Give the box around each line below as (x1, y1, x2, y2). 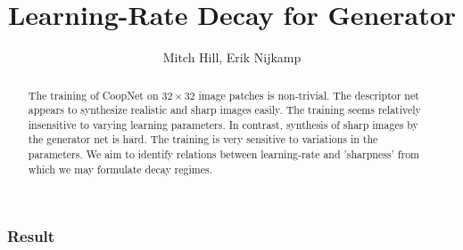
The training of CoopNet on (28, 87, 159, 102)
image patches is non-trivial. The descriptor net (198, 87, 419, 102)
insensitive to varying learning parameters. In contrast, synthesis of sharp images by (28, 117, 418, 132)
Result (7, 225, 55, 247)
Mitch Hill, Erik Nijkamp (162, 48, 302, 67)
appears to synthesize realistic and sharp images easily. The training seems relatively (28, 102, 421, 117)
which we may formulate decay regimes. (28, 161, 212, 176)
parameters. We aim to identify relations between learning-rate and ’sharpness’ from (28, 147, 420, 162)
